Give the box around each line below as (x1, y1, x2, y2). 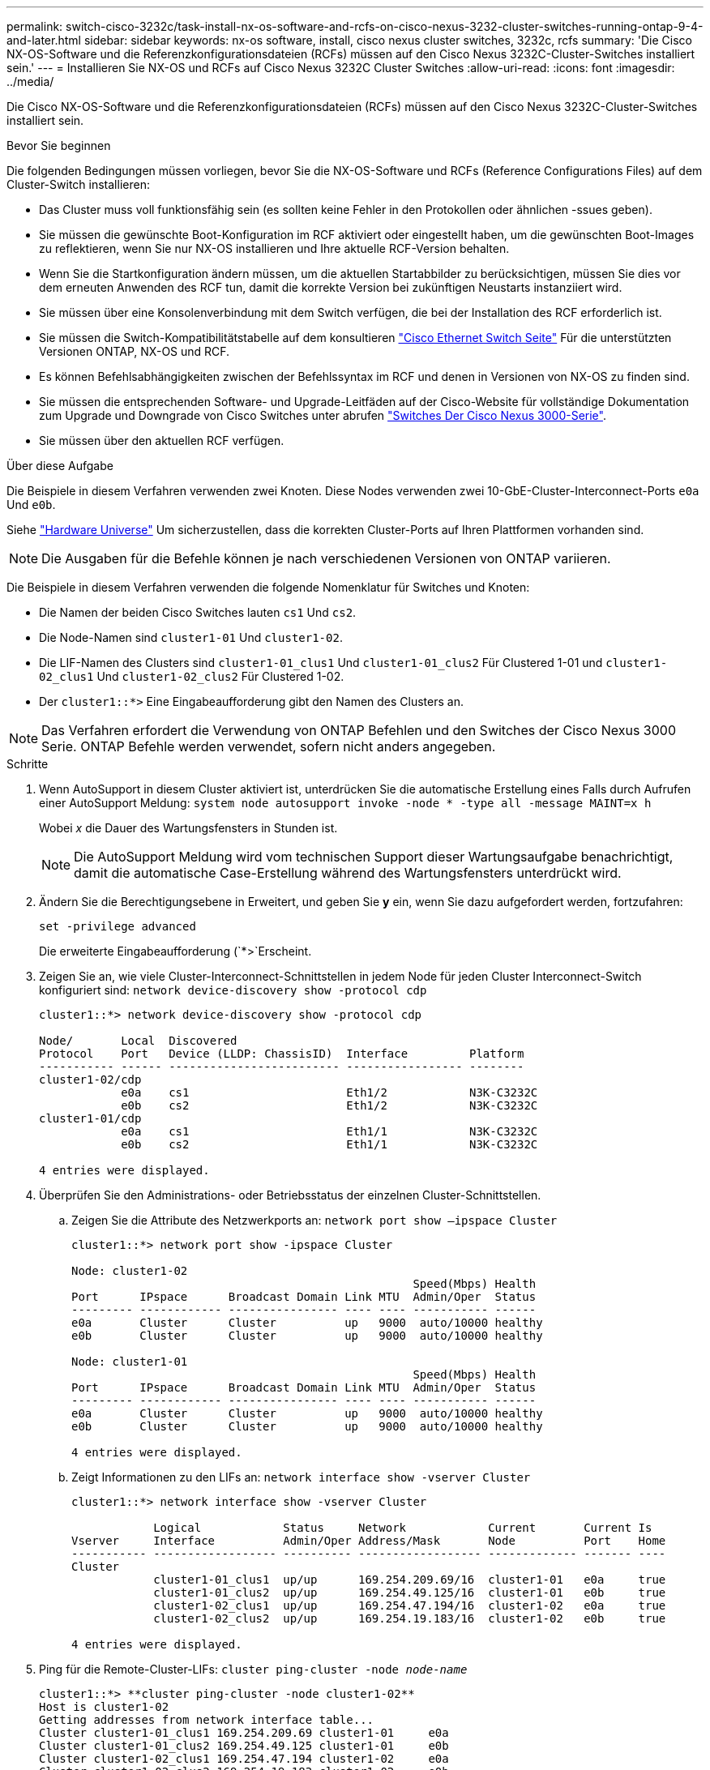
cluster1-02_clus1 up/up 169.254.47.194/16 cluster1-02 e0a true (153, 1599, 666, 1612)
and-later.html (6, 33, 81, 47)
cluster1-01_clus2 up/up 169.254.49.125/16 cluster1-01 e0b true (153, 1586, 666, 1599)
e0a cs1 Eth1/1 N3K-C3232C (121, 1125, 538, 1138)
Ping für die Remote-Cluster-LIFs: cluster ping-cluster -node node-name (39, 1662, 468, 1676)
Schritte (6, 757, 49, 771)
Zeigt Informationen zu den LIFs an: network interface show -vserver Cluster (71, 1470, 531, 1484)
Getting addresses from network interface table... (39, 1713, 374, 1726)
